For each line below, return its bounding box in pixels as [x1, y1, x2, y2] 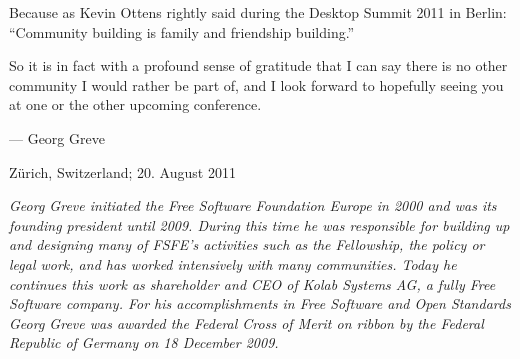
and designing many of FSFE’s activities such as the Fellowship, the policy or [9, 234, 485, 255]
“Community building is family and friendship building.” [9, 21, 355, 42]
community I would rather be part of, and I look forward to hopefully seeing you [9, 74, 504, 95]
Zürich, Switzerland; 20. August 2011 [9, 161, 236, 182]
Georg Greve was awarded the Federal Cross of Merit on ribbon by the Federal [9, 312, 484, 333]
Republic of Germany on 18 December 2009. [9, 332, 279, 353]
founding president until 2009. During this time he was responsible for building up [9, 214, 510, 235]
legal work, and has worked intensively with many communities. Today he [9, 253, 457, 274]
